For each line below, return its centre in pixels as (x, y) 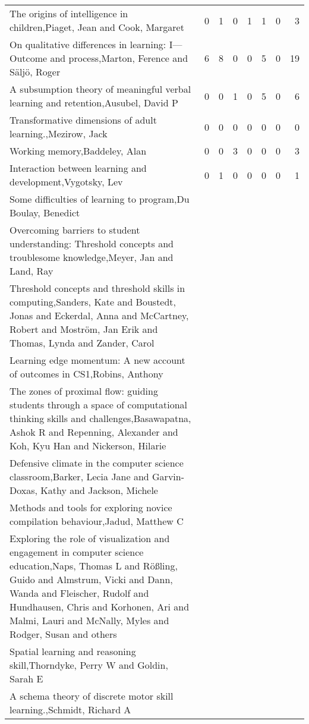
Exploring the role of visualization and (90, 538)
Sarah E (26, 679)
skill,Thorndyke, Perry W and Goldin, (89, 665)
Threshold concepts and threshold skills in (97, 288)
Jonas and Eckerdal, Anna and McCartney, (99, 315)
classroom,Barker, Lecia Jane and (79, 476)
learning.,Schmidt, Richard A (70, 709)
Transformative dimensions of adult (83, 120)
